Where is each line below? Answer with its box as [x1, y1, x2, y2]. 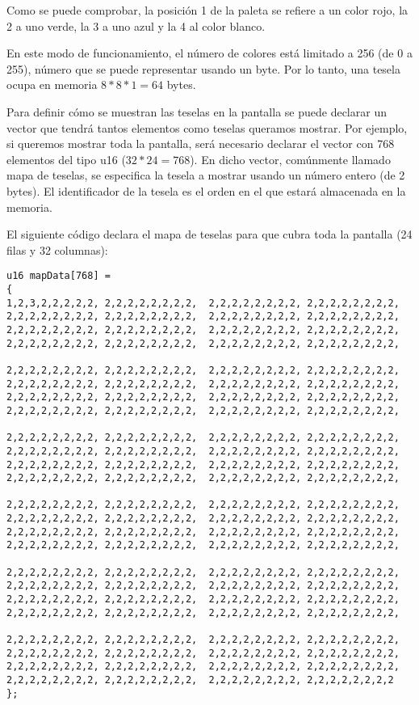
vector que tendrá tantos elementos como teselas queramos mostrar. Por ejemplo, [6, 119, 408, 136]
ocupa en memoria [6, 76, 98, 93]
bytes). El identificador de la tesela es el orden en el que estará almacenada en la [6, 182, 406, 199]
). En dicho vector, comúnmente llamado [190, 150, 391, 167]
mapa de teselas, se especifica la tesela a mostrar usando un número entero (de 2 [6, 167, 405, 184]
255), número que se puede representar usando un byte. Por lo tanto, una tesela [6, 60, 400, 77]
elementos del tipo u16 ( [6, 150, 126, 167]
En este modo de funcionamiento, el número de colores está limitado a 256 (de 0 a [6, 44, 413, 61]
